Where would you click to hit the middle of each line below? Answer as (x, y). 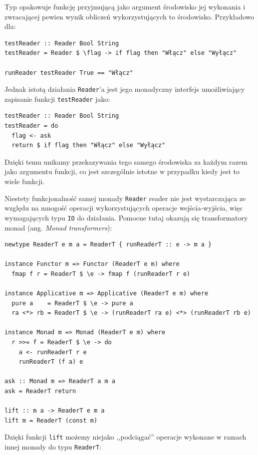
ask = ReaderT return (40, 391)
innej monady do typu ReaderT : (53, 447)
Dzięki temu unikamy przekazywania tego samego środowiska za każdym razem (126, 161)
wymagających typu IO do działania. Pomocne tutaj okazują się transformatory (126, 217)
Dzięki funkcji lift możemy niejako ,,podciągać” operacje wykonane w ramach (126, 437)
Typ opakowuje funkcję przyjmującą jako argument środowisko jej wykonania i (125, 6)
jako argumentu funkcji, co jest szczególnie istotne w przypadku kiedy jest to (122, 171)
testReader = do (31, 126)
